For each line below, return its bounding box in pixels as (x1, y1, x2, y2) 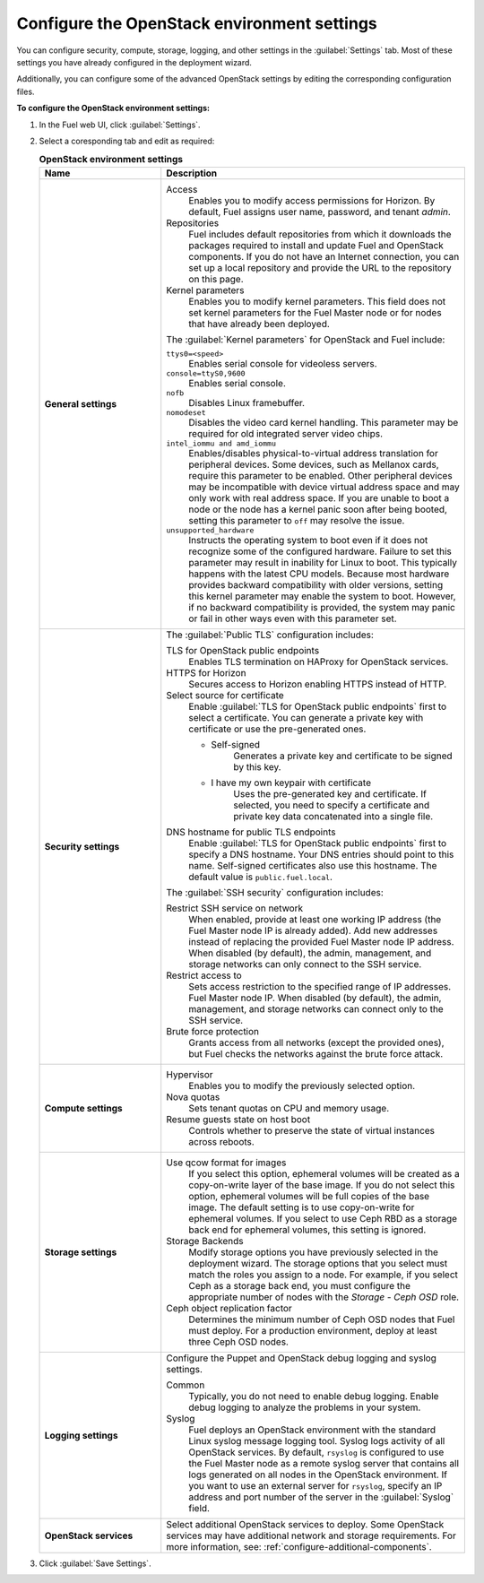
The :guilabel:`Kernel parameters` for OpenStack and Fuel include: (166, 333, 445, 345)
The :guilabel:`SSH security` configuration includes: (166, 886, 385, 898)
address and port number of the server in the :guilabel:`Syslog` (188, 1491, 454, 1503)
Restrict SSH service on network (166, 902, 304, 914)
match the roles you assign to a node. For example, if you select (188, 1268, 459, 1281)
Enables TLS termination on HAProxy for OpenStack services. (188, 655, 449, 668)
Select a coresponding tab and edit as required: (39, 135, 215, 146)
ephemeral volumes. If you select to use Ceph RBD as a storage (188, 1212, 457, 1224)
